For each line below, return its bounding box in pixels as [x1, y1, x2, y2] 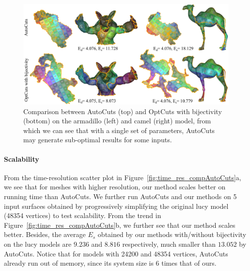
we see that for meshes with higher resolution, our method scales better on [4, 182, 226, 192]
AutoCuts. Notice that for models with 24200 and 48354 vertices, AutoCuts [4, 248, 228, 258]
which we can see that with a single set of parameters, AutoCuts [23, 125, 215, 135]
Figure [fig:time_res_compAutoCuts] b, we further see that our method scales [4, 220, 235, 230]
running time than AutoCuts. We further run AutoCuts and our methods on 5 [4, 191, 237, 201]
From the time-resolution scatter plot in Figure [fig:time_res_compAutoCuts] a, [4, 172, 241, 182]
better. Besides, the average [4, 229, 86, 239]
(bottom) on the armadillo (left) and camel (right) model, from [23, 116, 211, 126]
